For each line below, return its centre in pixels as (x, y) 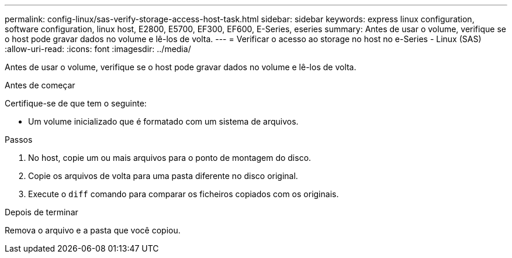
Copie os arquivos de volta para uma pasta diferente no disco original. (163, 176)
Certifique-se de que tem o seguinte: (76, 103)
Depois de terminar (41, 212)
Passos (19, 140)
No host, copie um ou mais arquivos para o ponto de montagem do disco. (170, 158)
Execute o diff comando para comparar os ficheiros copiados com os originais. (184, 194)
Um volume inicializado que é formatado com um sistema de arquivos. (163, 121)
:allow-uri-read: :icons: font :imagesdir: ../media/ (98, 49)
